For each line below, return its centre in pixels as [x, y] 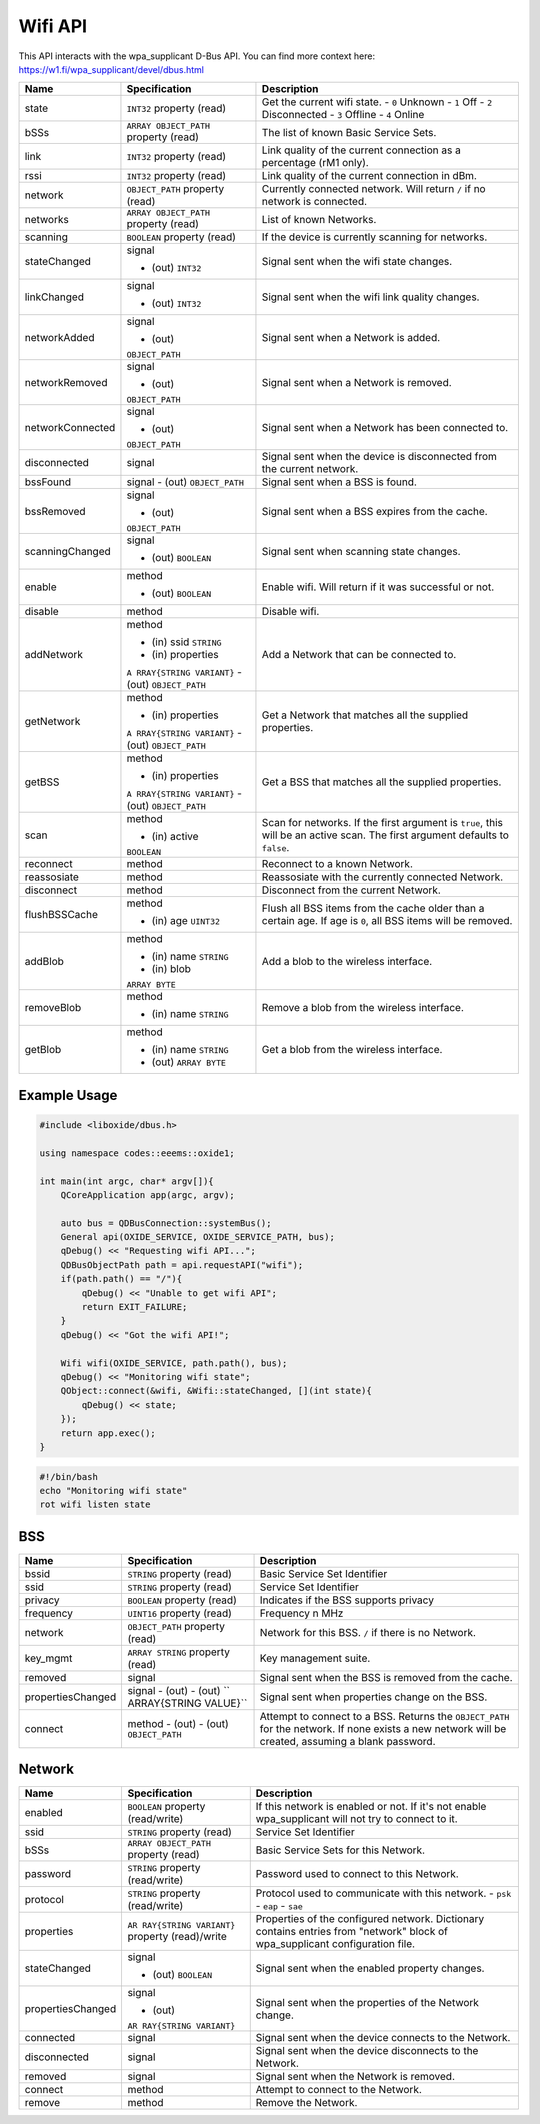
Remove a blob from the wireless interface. [363, 1008]
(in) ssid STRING [186, 642]
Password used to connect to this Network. [357, 1874]
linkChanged [54, 297]
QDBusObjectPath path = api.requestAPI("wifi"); [182, 1264]
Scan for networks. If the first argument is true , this [382, 822]
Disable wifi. [290, 612]
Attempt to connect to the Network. [338, 2090]
